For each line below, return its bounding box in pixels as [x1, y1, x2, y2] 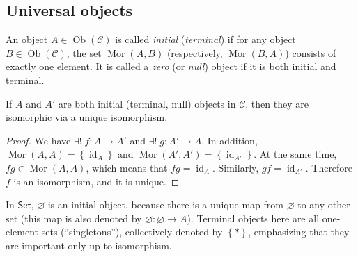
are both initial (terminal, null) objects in [58, 96, 236, 110]
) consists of [285, 45, 336, 60]
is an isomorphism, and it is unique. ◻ [13, 174, 180, 188]
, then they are [245, 96, 309, 110]
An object [6, 32, 48, 47]
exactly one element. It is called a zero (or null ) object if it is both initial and [6, 59, 336, 74]
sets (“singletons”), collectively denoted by [41, 224, 223, 239]
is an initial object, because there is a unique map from [47, 197, 283, 212]
